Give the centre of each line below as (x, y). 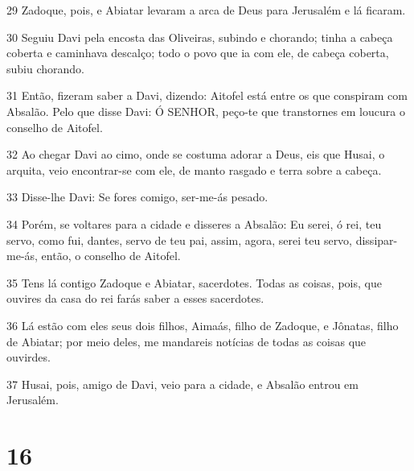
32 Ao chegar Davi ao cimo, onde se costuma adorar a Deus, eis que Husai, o (196, 154)
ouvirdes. (29, 357)
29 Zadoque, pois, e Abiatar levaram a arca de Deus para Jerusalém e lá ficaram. (206, 10)
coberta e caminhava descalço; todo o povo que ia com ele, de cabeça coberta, (198, 53)
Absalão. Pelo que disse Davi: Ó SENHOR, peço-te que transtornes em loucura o (206, 111)
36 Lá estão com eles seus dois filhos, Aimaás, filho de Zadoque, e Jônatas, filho (203, 325)
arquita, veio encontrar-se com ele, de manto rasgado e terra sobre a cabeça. (194, 169)
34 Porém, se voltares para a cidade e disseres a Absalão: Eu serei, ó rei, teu (194, 223)
